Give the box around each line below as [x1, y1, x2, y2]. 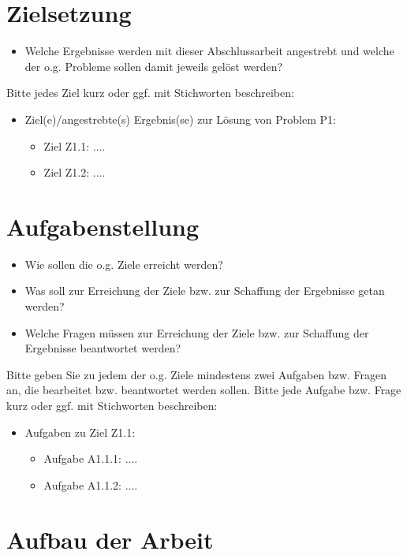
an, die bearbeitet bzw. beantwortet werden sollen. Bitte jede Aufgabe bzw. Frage [6, 382, 401, 398]
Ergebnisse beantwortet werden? [24, 340, 181, 356]
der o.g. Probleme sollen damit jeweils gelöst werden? [24, 58, 283, 74]
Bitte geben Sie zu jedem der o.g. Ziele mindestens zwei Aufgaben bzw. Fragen [6, 366, 387, 382]
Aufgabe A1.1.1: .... [43, 450, 138, 467]
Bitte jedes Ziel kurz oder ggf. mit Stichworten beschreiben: [6, 84, 294, 101]
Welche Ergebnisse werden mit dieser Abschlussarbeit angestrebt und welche [24, 43, 394, 59]
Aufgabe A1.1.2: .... [43, 476, 138, 493]
